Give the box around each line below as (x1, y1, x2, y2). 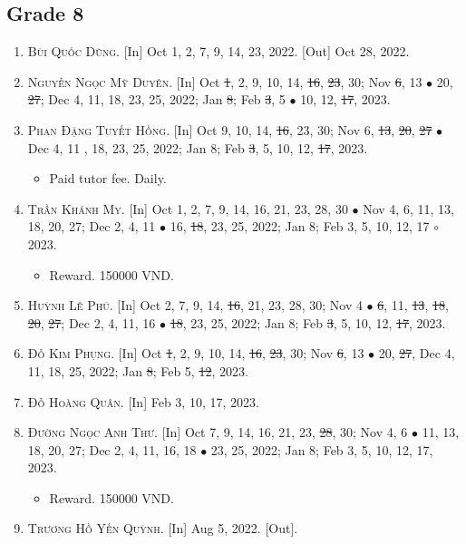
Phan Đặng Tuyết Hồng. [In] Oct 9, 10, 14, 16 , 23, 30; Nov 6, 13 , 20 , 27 (27, 120, 432, 139)
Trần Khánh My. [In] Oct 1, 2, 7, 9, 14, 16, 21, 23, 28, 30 (27, 199, 348, 218)
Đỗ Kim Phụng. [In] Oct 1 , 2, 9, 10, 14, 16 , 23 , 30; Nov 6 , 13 (27, 344, 364, 363)
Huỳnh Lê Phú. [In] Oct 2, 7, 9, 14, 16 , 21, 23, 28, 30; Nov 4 (27, 296, 363, 315)
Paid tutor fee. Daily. (49, 169, 167, 188)
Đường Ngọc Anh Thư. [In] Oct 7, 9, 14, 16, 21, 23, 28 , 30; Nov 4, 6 (27, 423, 408, 442)
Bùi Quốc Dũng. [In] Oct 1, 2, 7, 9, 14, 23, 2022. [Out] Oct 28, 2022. (27, 42, 410, 61)
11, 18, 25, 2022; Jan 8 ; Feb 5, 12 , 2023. (27, 361, 248, 380)
